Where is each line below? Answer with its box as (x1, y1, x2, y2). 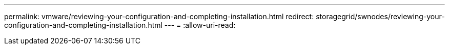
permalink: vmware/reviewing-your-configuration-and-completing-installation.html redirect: (4, 12, 314, 21)
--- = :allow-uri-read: (164, 21, 236, 29)
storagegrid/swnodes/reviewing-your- (316, 12, 445, 21)
